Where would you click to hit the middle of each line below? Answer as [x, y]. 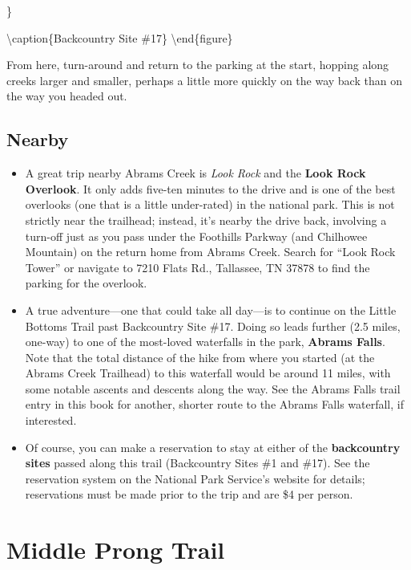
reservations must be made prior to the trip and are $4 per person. [189, 494]
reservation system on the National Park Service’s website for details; [195, 478]
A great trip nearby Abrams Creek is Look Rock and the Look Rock [195, 173]
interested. [51, 420]
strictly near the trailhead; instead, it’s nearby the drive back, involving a [206, 220]
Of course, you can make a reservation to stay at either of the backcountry [213, 447]
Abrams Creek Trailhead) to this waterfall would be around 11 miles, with [208, 373]
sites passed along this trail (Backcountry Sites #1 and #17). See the [197, 463]
